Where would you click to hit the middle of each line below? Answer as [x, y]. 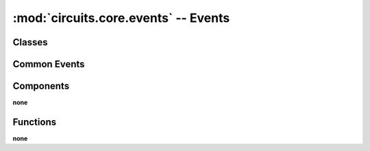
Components [41, 86]
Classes [30, 42]
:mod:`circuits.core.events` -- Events [121, 18]
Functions [35, 122]
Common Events [49, 64]
